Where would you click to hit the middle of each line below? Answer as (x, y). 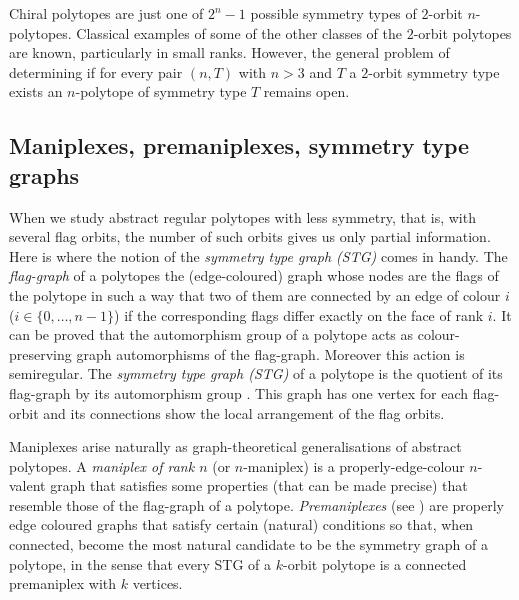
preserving (40, 353)
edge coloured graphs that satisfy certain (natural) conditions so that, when (241, 524)
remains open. (306, 91)
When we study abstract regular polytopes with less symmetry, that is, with (242, 216)
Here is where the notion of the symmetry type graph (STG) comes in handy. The (258, 255)
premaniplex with (63, 583)
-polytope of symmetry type (161, 91)
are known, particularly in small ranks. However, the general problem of (229, 52)
